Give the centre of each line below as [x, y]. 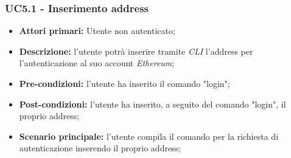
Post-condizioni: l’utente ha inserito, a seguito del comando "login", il [153, 104]
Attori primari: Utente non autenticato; [97, 31]
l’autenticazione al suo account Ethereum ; [97, 63]
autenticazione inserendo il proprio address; [100, 148]
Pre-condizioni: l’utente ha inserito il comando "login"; [124, 83]
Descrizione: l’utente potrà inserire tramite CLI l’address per [136, 51]
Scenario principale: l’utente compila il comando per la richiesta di [149, 136]
